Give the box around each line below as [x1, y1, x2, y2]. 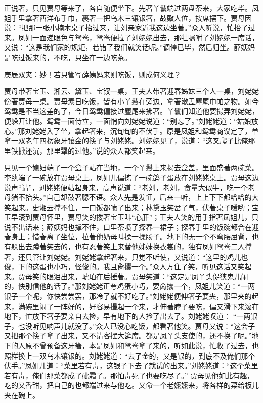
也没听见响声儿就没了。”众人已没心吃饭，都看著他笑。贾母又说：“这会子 [18, 320, 255, 331]
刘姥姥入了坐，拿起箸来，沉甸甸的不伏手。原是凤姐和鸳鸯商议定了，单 [25, 125, 259, 136]
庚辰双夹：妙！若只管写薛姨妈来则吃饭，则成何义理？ [4, 69, 181, 79]
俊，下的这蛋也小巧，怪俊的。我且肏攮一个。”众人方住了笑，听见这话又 [4, 261, 238, 272]
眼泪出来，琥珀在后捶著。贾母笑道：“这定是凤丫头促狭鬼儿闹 [46, 271, 248, 281]
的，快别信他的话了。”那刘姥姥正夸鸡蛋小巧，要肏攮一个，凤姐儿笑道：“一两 [4, 281, 255, 291]
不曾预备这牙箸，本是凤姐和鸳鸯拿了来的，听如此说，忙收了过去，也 [32, 340, 259, 350]
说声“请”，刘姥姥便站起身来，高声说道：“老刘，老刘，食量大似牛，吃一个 [4, 182, 248, 192]
